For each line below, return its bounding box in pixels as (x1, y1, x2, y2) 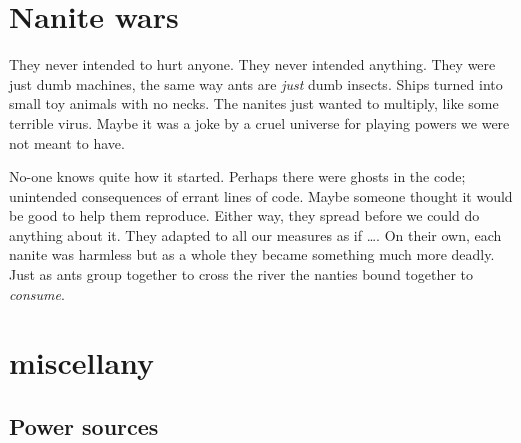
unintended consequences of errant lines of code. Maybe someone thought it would (9, 185, 513, 206)
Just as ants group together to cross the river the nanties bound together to (9, 264, 474, 285)
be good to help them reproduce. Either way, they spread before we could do (9, 205, 480, 226)
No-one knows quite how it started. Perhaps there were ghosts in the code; (9, 166, 466, 187)
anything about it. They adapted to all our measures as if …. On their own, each (9, 224, 502, 245)
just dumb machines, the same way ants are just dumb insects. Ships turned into (9, 73, 503, 94)
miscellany (9, 342, 155, 383)
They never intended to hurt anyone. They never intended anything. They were (9, 54, 496, 75)
